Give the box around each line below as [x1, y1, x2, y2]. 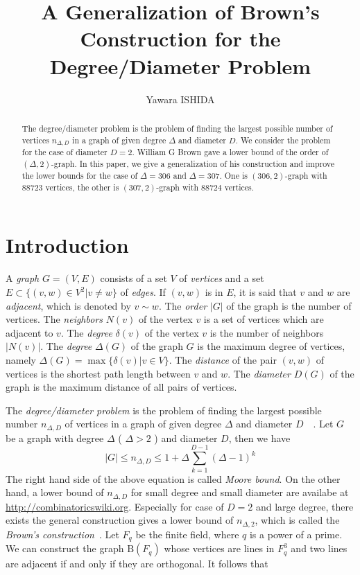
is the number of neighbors [209, 325, 324, 339]
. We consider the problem [235, 134, 331, 145]
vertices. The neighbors [6, 312, 103, 326]
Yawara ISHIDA [146, 91, 215, 106]
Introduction [6, 231, 129, 259]
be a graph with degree [6, 430, 104, 445]
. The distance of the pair [169, 352, 277, 366]
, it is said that [233, 285, 297, 299]
